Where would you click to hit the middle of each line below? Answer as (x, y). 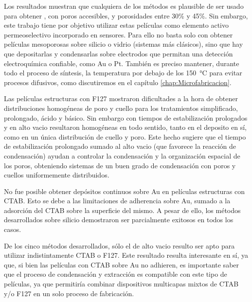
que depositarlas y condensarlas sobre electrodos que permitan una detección (118, 53)
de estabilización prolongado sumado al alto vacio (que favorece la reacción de (120, 146)
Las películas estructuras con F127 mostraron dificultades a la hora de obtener (121, 98)
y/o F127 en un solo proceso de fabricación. (69, 293)
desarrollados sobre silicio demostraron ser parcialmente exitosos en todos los (119, 220)
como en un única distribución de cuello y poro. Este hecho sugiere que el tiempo (125, 136)
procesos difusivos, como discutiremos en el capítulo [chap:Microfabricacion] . (118, 82)
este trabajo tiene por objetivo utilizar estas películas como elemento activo (116, 25)
